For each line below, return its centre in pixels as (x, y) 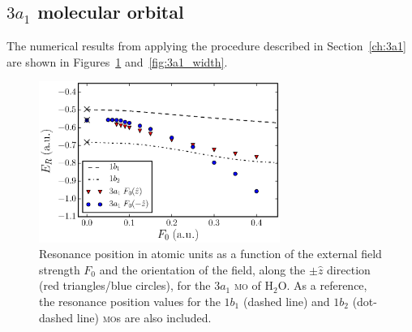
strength (60, 269)
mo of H (253, 285)
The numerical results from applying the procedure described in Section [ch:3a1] (206, 46)
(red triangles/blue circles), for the (125, 285)
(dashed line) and (286, 302)
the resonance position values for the (130, 302)
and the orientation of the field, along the (202, 269)
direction (349, 269)
